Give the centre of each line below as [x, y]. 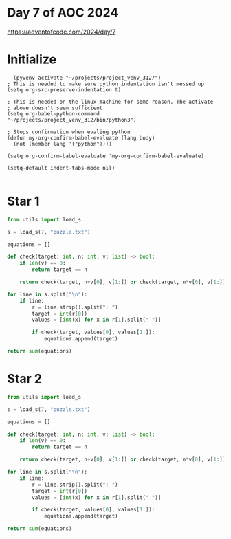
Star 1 [23, 201]
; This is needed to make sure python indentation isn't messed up [106, 84]
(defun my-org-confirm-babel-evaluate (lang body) [81, 138]
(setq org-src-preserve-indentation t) [64, 90]
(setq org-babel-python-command [53, 114]
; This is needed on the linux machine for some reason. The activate [110, 102]
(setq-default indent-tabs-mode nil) [61, 168]
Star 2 [25, 379]
